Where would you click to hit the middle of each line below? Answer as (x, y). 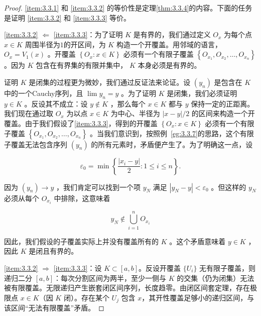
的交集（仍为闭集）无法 (216, 278)
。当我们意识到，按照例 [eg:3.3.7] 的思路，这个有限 (172, 133)
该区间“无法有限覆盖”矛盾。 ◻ (54, 308)
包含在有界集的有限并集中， (82, 65)
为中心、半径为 (135, 113)
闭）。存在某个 (86, 297)
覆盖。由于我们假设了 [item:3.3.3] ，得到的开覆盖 (81, 123)
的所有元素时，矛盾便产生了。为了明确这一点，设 (172, 144)
